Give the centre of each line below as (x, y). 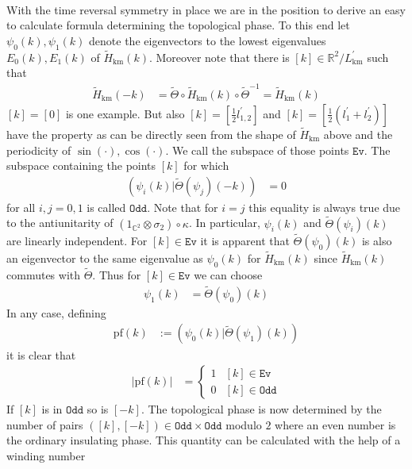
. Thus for (117, 275)
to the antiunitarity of (60, 223)
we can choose (228, 275)
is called (106, 207)
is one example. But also (125, 113)
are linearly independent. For (77, 240)
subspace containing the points (81, 165)
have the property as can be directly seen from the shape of (151, 134)
